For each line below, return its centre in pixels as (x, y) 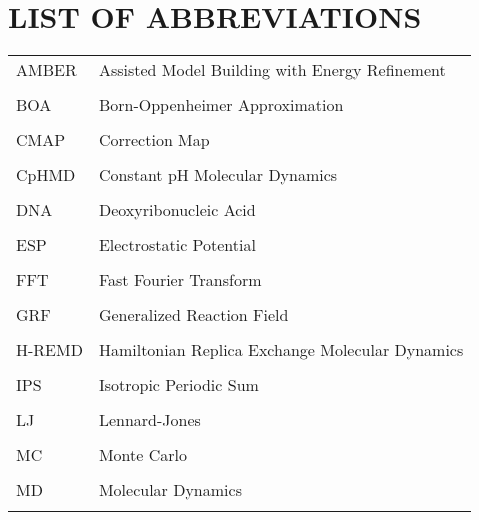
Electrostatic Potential (177, 245)
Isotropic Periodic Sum (178, 385)
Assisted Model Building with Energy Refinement (272, 70)
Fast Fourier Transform (180, 280)
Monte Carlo (142, 455)
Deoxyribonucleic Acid (177, 210)
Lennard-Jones (149, 420)
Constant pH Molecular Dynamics (218, 175)
